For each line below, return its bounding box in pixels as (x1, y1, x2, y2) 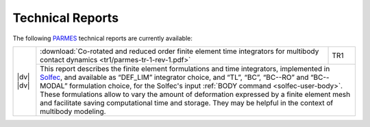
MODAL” (40, 81, 68, 90)
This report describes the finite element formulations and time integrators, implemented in (40, 63, 330, 73)
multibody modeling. (40, 107, 106, 116)
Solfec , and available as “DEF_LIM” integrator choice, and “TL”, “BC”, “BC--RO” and (40, 72, 309, 82)
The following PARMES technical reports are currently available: (12, 34, 193, 42)
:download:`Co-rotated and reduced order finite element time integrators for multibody (40, 46, 319, 56)
